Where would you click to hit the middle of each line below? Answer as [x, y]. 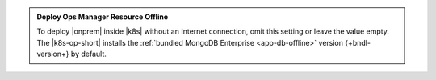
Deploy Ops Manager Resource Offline [103, 17]
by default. [88, 54]
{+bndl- [358, 42]
